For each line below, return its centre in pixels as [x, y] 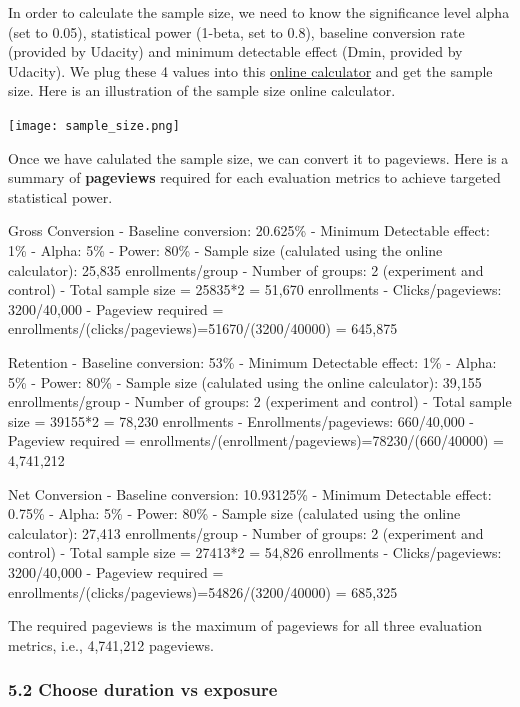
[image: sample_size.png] [94, 125]
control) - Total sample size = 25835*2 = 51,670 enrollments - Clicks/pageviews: [255, 289]
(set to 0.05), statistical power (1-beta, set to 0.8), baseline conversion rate [236, 31]
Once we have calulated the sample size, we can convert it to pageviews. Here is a [258, 157]
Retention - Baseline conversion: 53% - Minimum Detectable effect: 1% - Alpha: [252, 361]
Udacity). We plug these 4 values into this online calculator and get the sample [250, 70]
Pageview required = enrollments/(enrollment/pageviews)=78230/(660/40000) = [256, 440]
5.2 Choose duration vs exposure [143, 689]
